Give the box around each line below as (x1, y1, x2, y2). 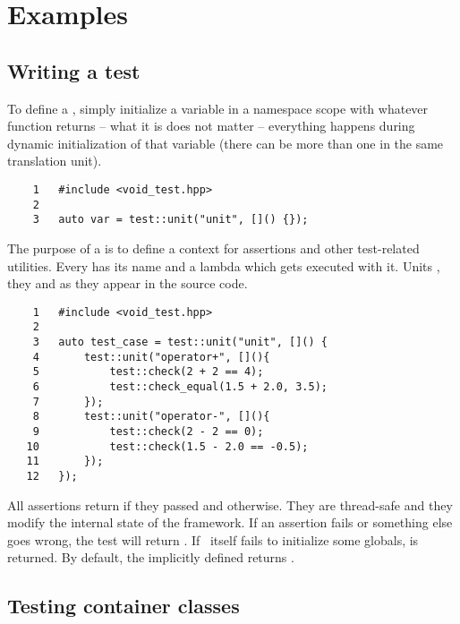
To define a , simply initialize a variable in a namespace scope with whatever (7, 98, 429, 117)
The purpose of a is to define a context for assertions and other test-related (7, 238, 420, 257)
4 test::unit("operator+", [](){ (32, 350, 270, 363)
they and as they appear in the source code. (7, 274, 248, 293)
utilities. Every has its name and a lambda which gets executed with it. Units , (7, 256, 440, 275)
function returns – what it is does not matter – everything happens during (7, 116, 415, 135)
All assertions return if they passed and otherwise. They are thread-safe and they (7, 495, 453, 514)
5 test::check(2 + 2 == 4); (32, 365, 264, 379)
